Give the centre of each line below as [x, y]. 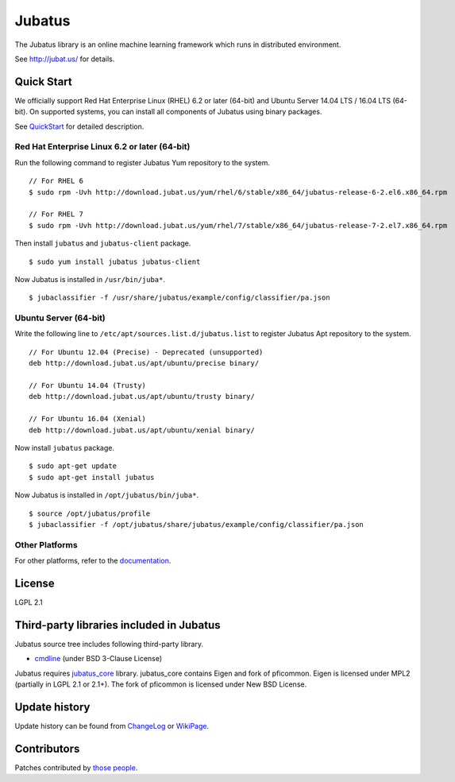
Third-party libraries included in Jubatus [118, 625]
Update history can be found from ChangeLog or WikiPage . [112, 726]
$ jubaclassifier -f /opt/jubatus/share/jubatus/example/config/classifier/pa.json [197, 524]
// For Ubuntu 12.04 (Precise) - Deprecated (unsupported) [146, 352]
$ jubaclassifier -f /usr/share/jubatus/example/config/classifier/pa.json [179, 298]
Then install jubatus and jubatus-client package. [103, 243]
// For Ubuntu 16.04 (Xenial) [88, 419]
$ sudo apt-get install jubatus [92, 477]
